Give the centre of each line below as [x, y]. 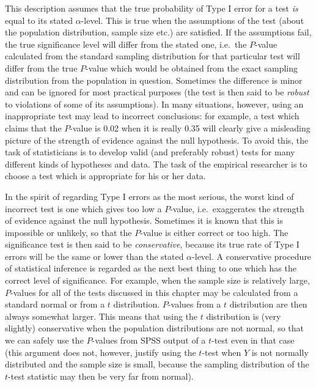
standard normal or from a [55, 304]
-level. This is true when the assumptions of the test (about [193, 20]
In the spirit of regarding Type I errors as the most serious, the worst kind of [149, 196]
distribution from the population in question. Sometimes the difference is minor [154, 80]
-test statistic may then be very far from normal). [101, 376]
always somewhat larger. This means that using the [101, 316]
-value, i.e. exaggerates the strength [237, 208]
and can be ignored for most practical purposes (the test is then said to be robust [157, 92]
